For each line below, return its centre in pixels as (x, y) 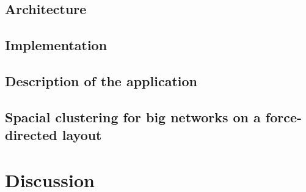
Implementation (56, 45)
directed (31, 135)
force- (284, 116)
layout (82, 135)
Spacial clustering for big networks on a (133, 116)
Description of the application (101, 80)
